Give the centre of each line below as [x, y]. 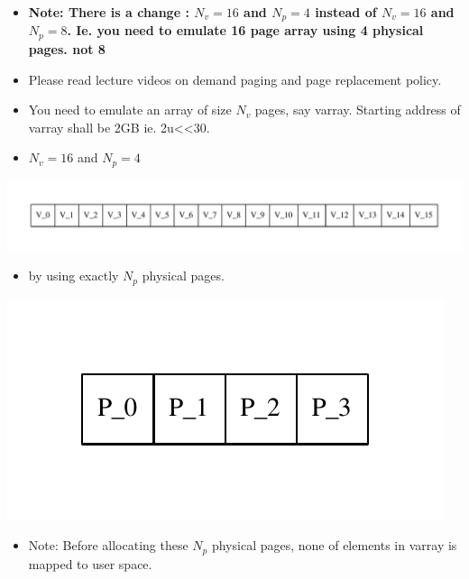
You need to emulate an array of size [130, 110]
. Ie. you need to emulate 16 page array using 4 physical [245, 30]
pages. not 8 [67, 48]
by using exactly [74, 276]
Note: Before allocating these [108, 545]
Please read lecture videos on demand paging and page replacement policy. [235, 79]
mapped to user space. [90, 563]
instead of [346, 12]
